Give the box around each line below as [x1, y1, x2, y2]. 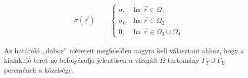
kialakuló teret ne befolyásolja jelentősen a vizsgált [4, 55, 158, 65]
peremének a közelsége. [4, 64, 74, 75]
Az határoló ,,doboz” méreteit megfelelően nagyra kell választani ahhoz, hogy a [4, 45, 244, 55]
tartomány [167, 55, 199, 65]
